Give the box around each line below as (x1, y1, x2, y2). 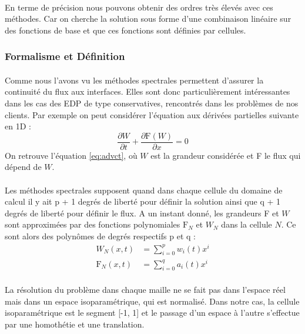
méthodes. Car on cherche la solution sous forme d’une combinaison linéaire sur (5, 12, 291, 25)
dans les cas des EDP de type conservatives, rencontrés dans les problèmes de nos (5, 97, 299, 109)
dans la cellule (221, 218, 272, 231)
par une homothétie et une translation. (5, 318, 145, 330)
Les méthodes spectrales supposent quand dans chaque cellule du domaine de (5, 183, 283, 196)
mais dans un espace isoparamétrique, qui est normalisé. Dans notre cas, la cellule (5, 295, 300, 307)
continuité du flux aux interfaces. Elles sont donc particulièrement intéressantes (5, 85, 290, 98)
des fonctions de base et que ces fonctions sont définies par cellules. (5, 24, 246, 36)
